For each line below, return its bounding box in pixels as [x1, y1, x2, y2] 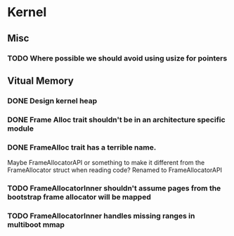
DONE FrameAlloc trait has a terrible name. [7, 142, 157, 152]
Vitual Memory [7, 74, 74, 86]
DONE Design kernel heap [7, 96, 98, 105]
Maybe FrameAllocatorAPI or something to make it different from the [7, 159, 205, 167]
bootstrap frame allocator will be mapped [7, 192, 151, 202]
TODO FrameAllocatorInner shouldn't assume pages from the [7, 183, 221, 193]
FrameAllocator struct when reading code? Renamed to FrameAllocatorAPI [7, 166, 223, 174]
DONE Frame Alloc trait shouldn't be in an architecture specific [7, 114, 226, 124]
